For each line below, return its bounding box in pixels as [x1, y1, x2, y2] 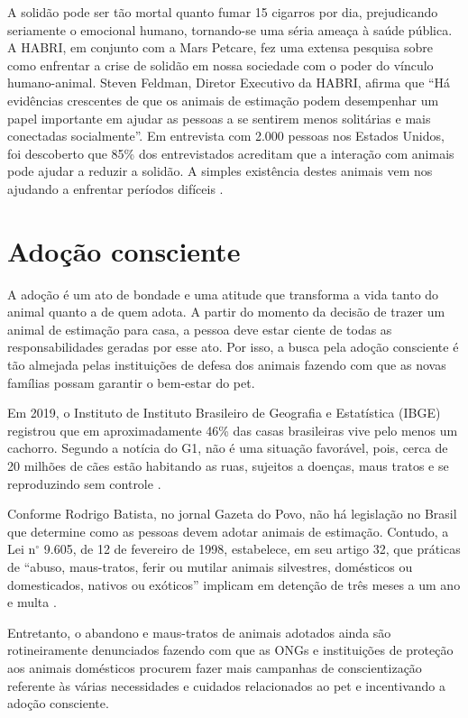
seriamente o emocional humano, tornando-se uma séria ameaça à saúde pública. [7, 20, 453, 39]
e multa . [7, 593, 57, 612]
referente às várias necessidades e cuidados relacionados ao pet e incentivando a [7, 676, 445, 695]
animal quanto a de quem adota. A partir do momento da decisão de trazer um [7, 302, 445, 321]
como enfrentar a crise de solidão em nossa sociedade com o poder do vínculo [7, 55, 434, 74]
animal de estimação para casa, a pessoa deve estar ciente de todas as [7, 319, 392, 338]
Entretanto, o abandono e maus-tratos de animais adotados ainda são [7, 622, 391, 641]
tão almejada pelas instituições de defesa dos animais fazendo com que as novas [7, 355, 446, 374]
